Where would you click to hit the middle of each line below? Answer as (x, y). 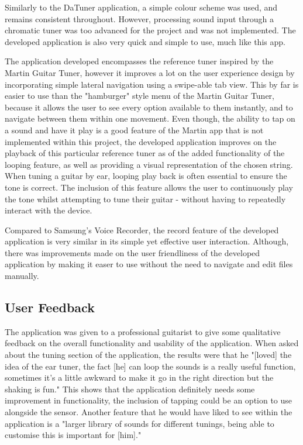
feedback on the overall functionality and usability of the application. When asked (152, 343)
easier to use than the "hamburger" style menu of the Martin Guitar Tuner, (140, 96)
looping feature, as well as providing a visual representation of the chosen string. (149, 164)
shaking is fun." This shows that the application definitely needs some (130, 389)
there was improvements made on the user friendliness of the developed (132, 252)
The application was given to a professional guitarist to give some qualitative (143, 331)
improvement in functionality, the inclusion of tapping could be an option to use (149, 400)
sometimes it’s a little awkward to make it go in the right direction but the (139, 377)
